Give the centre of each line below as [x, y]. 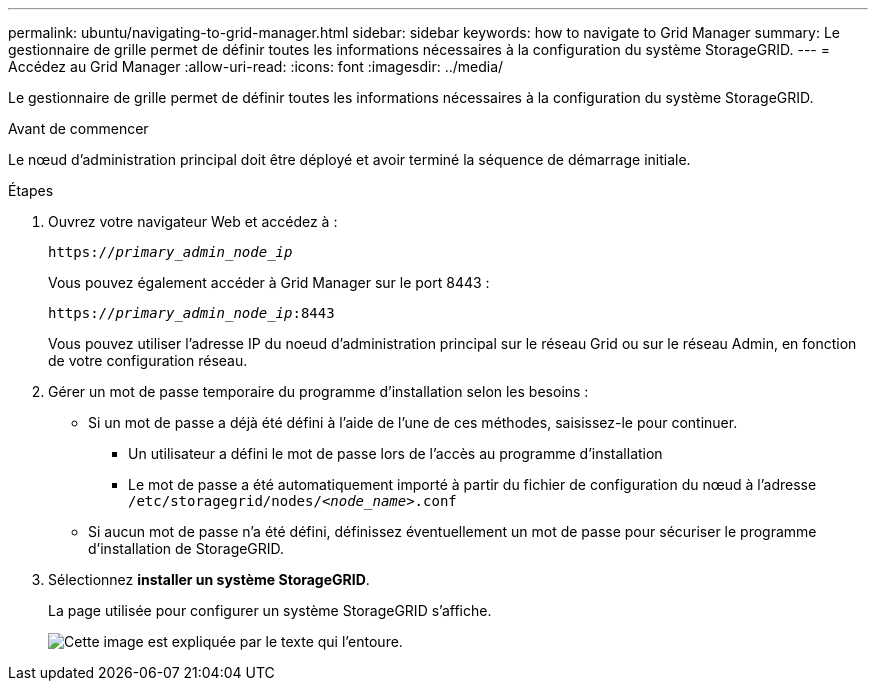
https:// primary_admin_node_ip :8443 [191, 313]
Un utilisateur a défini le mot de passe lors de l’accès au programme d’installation [395, 453]
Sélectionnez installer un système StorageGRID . [209, 579]
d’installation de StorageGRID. [186, 548]
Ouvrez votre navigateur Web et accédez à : [193, 221]
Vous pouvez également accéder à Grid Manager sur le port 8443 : [269, 282]
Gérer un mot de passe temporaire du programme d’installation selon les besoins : [318, 391]
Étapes [31, 190]
